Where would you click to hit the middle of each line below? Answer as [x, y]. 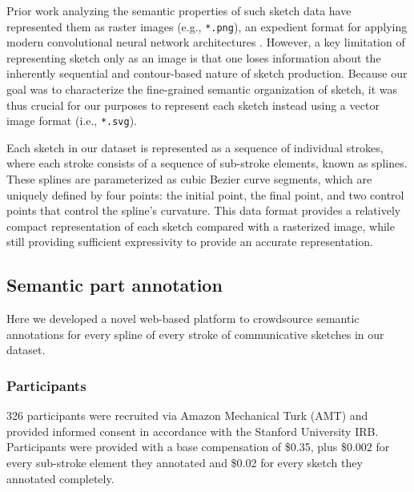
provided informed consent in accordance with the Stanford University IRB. [193, 431]
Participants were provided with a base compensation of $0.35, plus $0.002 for [198, 447]
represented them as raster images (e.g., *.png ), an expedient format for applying [207, 26]
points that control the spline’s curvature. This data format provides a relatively [204, 210]
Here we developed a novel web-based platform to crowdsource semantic [183, 319]
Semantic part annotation [115, 285]
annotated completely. [60, 478]
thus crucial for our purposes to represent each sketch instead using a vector [193, 105]
